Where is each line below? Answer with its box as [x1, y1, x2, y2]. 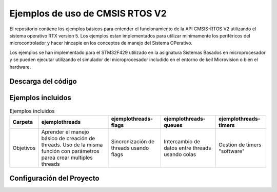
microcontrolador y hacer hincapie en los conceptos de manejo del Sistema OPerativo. [9, 40, 192, 46]
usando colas [163, 150, 196, 158]
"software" [219, 147, 245, 155]
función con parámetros [41, 147, 100, 155]
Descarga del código [9, 77, 77, 86]
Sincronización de [111, 138, 155, 145]
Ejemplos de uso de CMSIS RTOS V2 [9, 8, 167, 19]
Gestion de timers [219, 141, 262, 148]
